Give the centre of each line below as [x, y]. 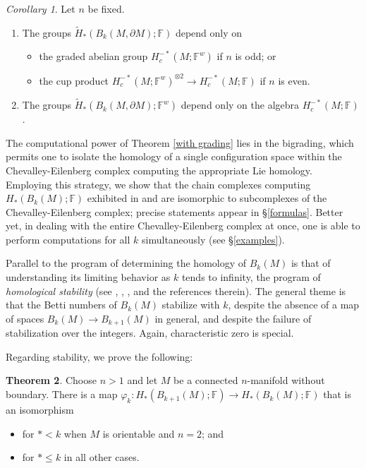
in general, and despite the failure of [233, 318]
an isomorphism [40, 410]
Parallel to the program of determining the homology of [126, 263]
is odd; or [256, 56]
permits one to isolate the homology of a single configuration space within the [174, 156]
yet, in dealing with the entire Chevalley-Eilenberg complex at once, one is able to [183, 226]
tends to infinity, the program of [251, 277]
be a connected [206, 380]
